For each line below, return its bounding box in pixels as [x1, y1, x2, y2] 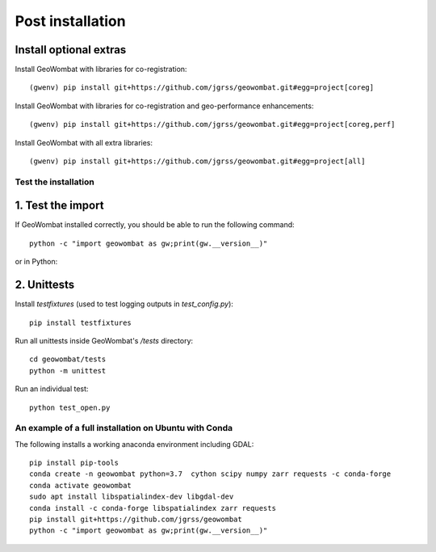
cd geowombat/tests [29, 355, 107, 364]
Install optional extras [15, 43, 127, 57]
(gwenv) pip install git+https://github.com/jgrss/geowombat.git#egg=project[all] [29, 157, 366, 166]
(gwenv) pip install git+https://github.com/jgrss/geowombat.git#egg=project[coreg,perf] [29, 120, 396, 129]
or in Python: [15, 257, 58, 267]
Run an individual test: [15, 384, 89, 394]
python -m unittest [29, 366, 107, 375]
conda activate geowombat [29, 481, 132, 490]
